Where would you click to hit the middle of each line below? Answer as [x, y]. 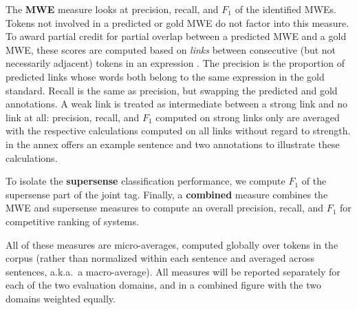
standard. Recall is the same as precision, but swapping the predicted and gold [172, 90]
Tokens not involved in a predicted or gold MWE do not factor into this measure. [177, 22]
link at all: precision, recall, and [73, 117]
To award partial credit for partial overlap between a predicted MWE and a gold [176, 36]
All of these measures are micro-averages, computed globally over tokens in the [172, 244]
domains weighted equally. [61, 298]
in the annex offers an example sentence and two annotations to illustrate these [173, 144]
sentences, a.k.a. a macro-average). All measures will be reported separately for [173, 271]
